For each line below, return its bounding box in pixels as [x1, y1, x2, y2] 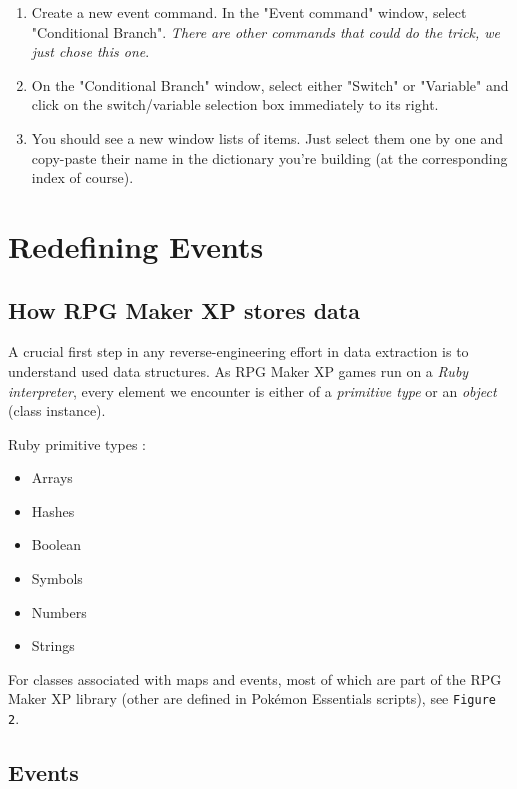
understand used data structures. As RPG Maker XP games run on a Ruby [8, 360, 469, 381]
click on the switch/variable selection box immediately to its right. [31, 94, 439, 115]
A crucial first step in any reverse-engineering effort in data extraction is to [8, 341, 469, 362]
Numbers [31, 601, 87, 622]
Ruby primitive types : [8, 433, 146, 454]
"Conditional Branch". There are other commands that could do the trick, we [31, 21, 501, 42]
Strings [31, 635, 75, 656]
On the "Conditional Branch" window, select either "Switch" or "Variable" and [31, 74, 509, 95]
